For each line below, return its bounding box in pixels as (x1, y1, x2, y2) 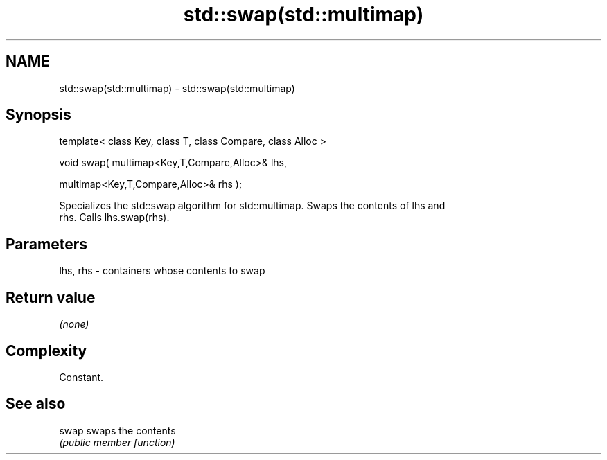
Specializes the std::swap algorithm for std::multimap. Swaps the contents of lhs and (59, 200, 446, 212)
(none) (59, 318, 89, 330)
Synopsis (6, 106, 71, 124)
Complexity (6, 342, 87, 360)
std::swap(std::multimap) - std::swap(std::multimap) (59, 82, 295, 94)
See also (6, 395, 66, 413)
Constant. (59, 371, 104, 383)
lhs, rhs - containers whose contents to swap (59, 265, 265, 277)
